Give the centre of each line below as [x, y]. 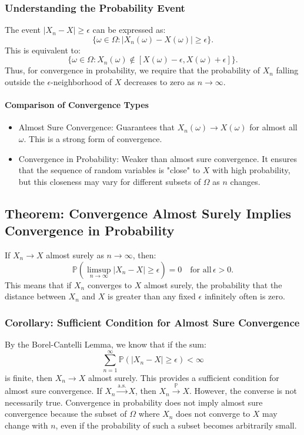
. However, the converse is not [243, 391]
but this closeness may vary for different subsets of [110, 181]
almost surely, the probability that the [213, 284]
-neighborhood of [81, 82]
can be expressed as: [129, 30]
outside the [25, 82]
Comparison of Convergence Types [77, 105]
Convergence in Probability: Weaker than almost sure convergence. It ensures [158, 158]
